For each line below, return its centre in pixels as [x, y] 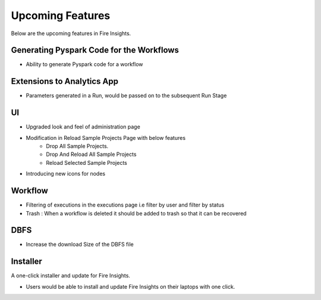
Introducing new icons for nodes [66, 174]
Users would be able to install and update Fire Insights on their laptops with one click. [130, 286]
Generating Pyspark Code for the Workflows [95, 50]
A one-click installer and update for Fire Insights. [71, 276]
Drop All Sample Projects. [77, 146]
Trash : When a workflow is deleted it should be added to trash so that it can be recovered [136, 213]
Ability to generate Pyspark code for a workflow [84, 64]
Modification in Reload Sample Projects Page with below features [106, 137]
